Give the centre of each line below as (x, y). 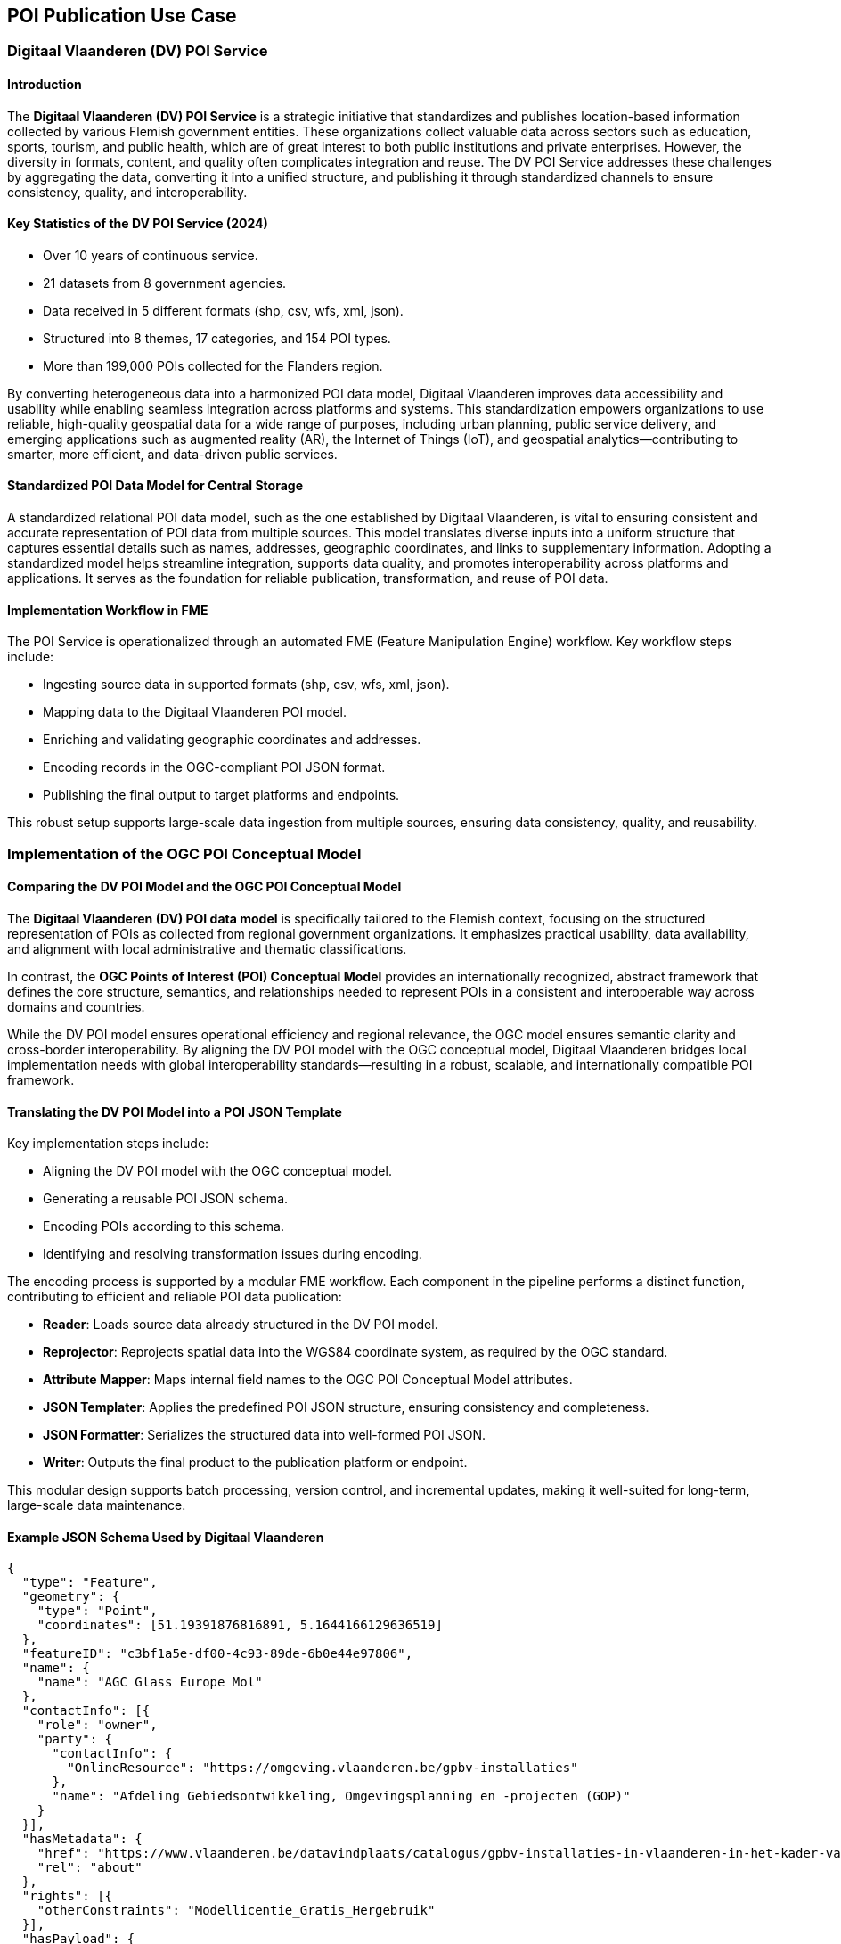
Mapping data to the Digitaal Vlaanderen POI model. (195, 712)
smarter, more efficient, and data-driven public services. (172, 454)
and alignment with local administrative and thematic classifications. (207, 948)
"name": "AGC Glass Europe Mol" (150, 1682)
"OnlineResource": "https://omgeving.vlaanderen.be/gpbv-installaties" (323, 1768)
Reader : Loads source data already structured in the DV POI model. (241, 1325)
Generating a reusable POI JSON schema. (166, 1199)
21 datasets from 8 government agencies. (165, 283)
